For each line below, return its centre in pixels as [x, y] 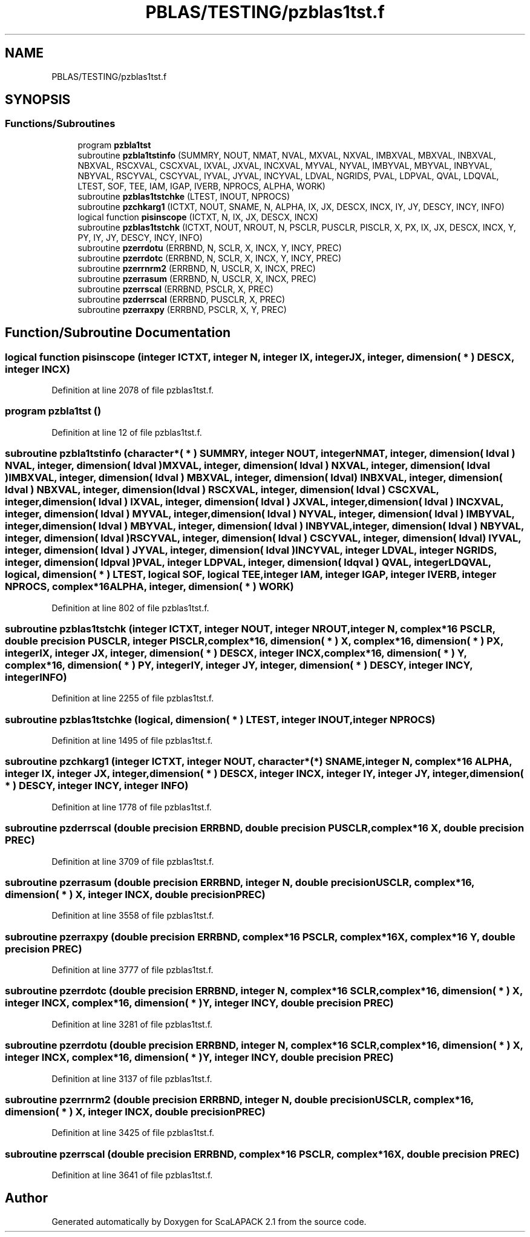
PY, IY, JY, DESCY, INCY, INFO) [140, 237]
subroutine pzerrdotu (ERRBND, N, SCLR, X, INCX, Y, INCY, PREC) [210, 248]
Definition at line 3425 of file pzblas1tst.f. [133, 1133]
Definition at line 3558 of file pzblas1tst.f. [133, 916]
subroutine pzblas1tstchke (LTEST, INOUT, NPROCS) [184, 196]
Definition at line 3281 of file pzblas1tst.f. [132, 1024]
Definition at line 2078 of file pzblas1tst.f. [133, 390]
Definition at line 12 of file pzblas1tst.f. [127, 432]
